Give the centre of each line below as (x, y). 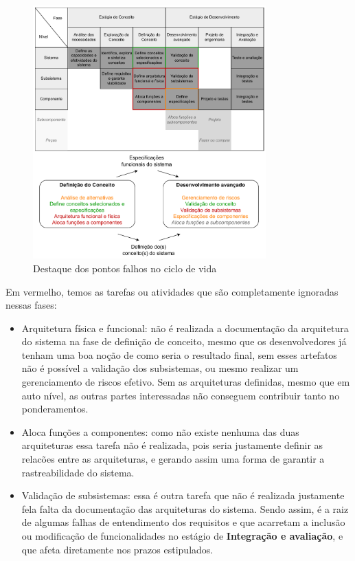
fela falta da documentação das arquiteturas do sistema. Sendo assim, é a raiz (185, 508)
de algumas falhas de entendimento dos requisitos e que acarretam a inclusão (183, 522)
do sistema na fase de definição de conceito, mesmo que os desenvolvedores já (184, 341)
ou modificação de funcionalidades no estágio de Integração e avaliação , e (182, 536)
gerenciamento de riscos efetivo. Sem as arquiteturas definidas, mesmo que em (186, 382)
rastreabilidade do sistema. (78, 472)
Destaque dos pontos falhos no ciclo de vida (125, 268)
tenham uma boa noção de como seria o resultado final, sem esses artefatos (179, 354)
